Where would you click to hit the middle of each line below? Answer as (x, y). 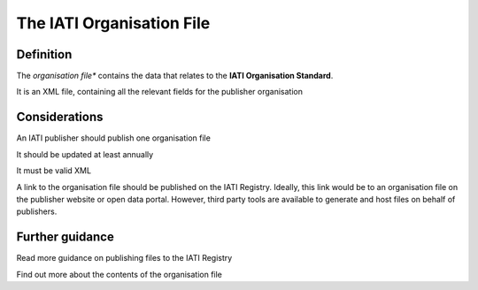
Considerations (60, 117)
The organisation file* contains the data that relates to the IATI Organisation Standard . (175, 76)
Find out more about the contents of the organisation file (119, 274)
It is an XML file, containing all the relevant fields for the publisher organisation (159, 92)
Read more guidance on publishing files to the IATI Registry (124, 258)
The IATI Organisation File (113, 23)
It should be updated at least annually (85, 154)
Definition (44, 54)
